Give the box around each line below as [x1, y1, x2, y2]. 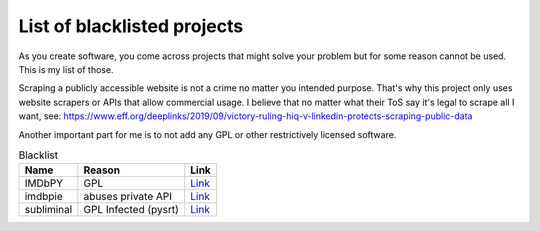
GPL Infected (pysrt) [83, 203, 180, 217]
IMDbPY [24, 176, 64, 190]
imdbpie [24, 190, 64, 204]
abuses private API [83, 190, 173, 204]
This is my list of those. [18, 63, 114, 75]
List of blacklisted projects [18, 15, 244, 37]
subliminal [24, 203, 73, 217]
